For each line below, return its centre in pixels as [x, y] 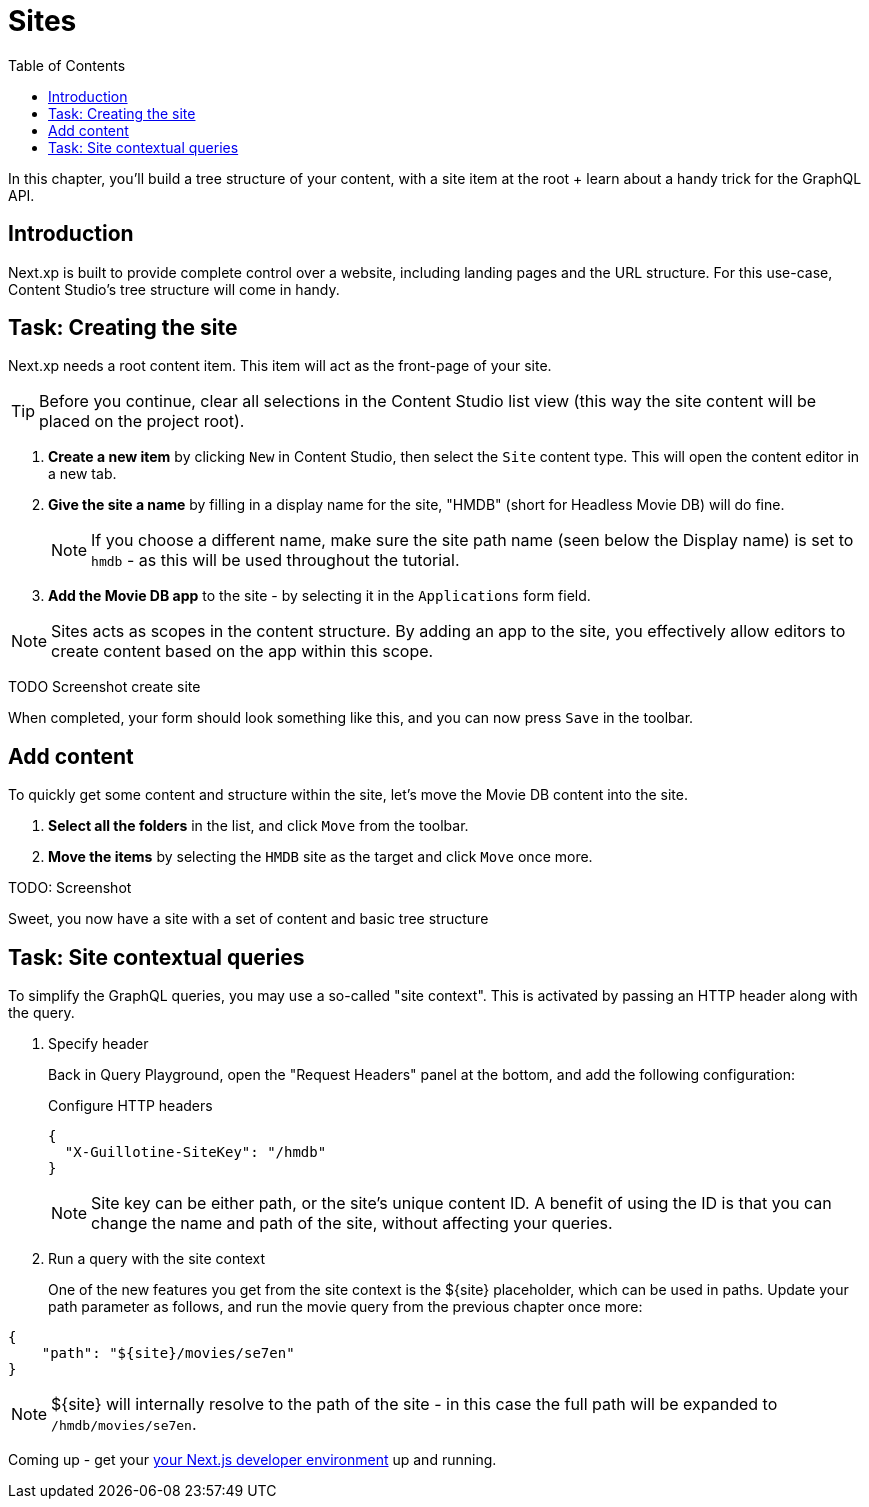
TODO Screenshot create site [104, 687]
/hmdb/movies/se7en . [124, 1424]
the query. [41, 1013]
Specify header [98, 1044]
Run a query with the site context [156, 1259]
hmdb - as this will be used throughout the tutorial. [275, 560]
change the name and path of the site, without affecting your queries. [352, 1223]
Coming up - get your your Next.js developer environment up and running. [252, 1460]
